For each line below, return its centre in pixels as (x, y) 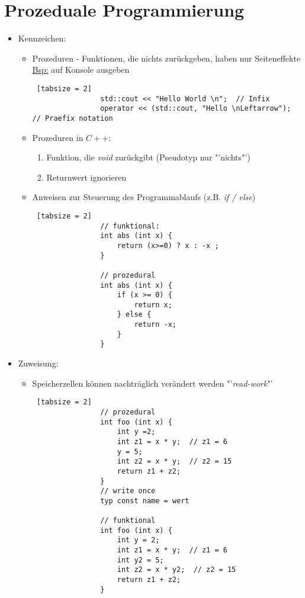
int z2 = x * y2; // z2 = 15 (176, 570)
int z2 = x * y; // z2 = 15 (174, 462)
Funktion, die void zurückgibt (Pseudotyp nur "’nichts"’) (148, 157)
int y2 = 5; (140, 560)
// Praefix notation (73, 118)
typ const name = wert (145, 501)
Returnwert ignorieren (86, 177)
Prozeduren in (58, 137)
